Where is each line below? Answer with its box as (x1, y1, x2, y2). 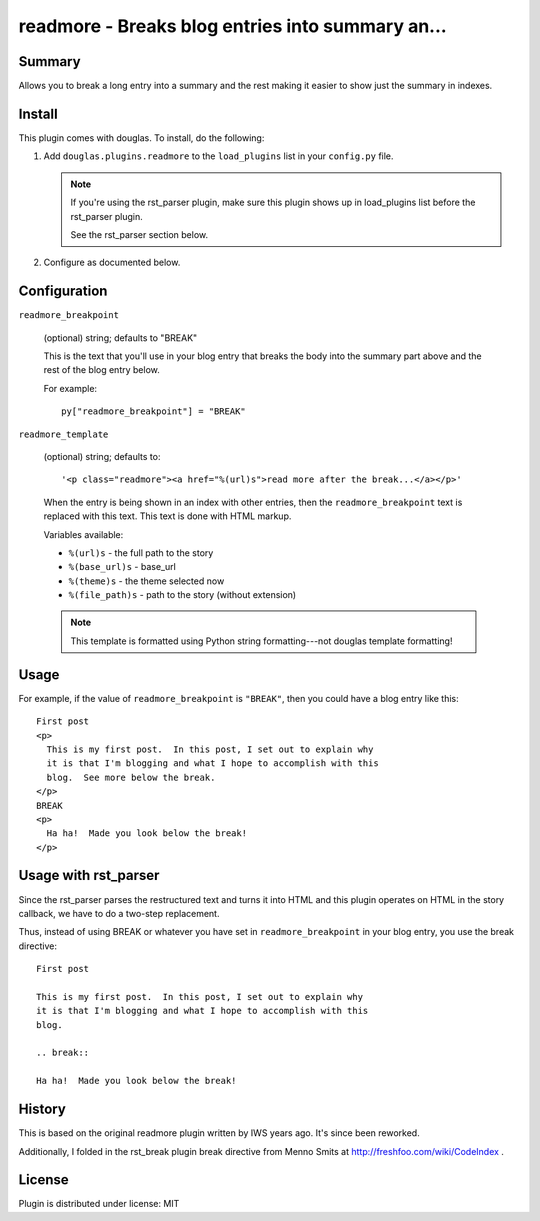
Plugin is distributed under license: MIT (18, 1198, 180, 1210)
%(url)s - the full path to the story (68, 546, 214, 559)
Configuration (18, 283, 108, 300)
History (18, 1101, 67, 1118)
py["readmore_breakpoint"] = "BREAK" (61, 406, 247, 417)
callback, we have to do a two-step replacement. (18, 907, 220, 919)
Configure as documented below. (43, 256, 181, 269)
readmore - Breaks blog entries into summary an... (18, 15, 447, 37)
